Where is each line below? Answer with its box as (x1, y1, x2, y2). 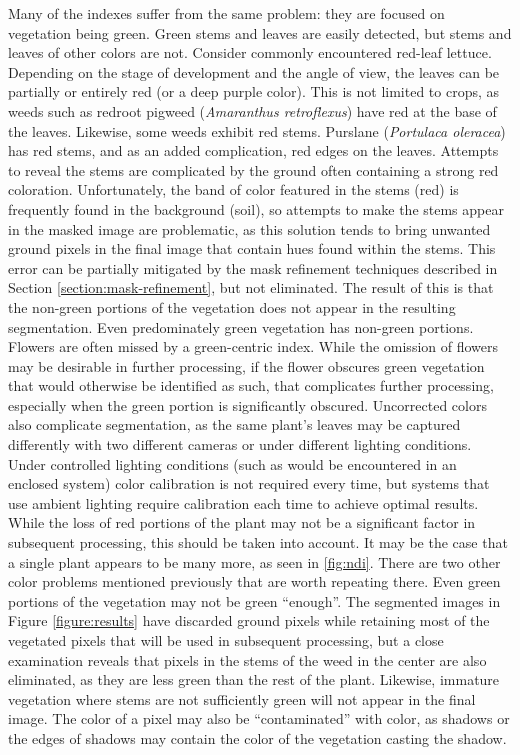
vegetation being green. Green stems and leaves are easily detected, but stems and (8, 22, 512, 43)
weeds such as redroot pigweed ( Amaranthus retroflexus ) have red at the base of (8, 100, 497, 121)
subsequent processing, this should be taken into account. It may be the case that (8, 532, 508, 553)
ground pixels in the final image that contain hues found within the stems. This (8, 238, 496, 259)
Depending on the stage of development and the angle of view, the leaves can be (8, 61, 500, 82)
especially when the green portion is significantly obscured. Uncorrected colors (8, 394, 487, 415)
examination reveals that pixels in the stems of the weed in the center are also (8, 649, 487, 670)
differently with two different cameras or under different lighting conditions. (8, 434, 472, 455)
